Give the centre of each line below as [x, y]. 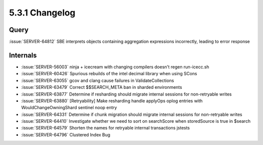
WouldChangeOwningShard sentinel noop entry [69, 108]
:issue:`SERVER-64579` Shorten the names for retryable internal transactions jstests [105, 128]
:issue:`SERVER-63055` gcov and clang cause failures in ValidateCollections [98, 81]
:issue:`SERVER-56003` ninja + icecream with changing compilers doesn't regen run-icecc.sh [115, 67]
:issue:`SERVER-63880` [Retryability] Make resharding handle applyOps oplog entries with [112, 101]
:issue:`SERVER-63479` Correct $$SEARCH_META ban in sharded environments [102, 87]
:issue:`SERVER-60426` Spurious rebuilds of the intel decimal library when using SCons [109, 74]
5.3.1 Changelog [42, 13]
